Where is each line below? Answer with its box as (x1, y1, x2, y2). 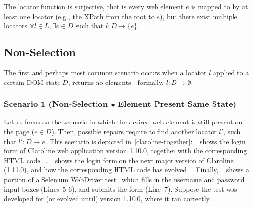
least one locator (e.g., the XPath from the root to (4, 11, 155, 21)
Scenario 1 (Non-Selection (4, 98, 108, 110)
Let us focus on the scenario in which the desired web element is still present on (4, 117, 243, 127)
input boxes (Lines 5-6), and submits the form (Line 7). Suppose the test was (4, 184, 237, 194)
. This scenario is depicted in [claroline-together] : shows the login (45, 136, 246, 146)
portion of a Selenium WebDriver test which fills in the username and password (4, 174, 245, 184)
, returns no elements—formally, (68, 77, 164, 87)
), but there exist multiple (159, 11, 237, 21)
